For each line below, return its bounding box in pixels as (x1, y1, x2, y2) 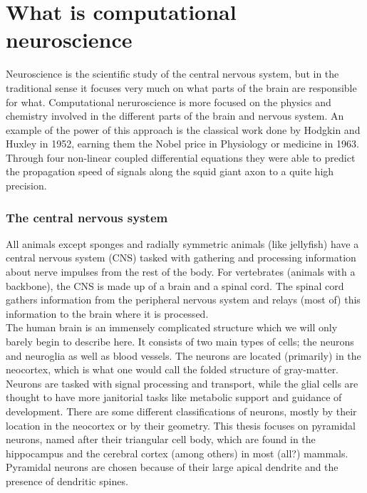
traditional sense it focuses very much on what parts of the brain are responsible (6, 80, 357, 95)
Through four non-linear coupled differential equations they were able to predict (6, 150, 356, 165)
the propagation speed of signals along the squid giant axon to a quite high (6, 164, 334, 179)
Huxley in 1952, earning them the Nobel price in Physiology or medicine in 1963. (6, 136, 359, 151)
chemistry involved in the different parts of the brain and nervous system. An (6, 108, 344, 123)
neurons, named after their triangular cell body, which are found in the (6, 432, 316, 447)
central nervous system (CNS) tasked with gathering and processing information (6, 250, 356, 265)
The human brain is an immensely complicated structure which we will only (6, 320, 338, 335)
